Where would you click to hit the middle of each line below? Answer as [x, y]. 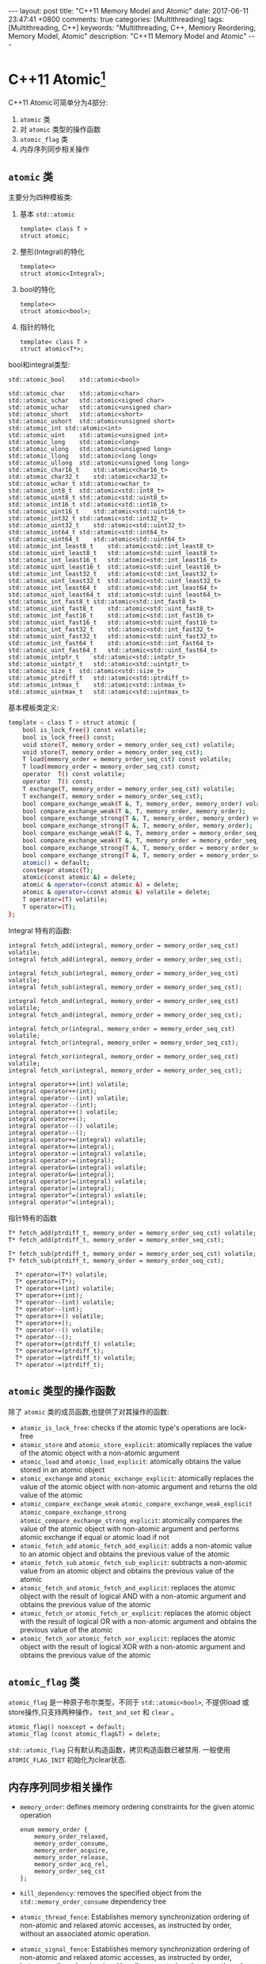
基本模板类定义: [34, 708]
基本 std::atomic [47, 214]
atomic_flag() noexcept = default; [67, 1727]
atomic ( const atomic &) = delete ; [79, 878]
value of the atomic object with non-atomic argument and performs [129, 1529]
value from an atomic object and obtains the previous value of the [127, 1571]
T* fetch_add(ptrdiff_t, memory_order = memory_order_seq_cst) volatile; [133, 1233]
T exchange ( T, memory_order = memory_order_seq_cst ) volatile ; [129, 789]
